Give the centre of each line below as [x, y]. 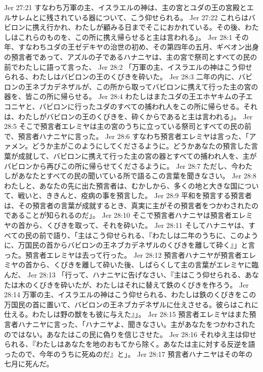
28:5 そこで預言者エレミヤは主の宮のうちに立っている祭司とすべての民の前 [128, 126]
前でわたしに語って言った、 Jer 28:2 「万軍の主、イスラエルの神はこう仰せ [128, 66]
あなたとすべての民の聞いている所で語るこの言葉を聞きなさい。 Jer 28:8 [137, 176]
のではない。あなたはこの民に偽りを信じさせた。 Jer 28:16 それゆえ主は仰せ [130, 334]
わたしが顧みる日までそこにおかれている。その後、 [160, 27]
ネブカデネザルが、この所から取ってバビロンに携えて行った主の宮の [145, 86]
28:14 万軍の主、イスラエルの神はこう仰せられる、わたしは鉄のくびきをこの [130, 294]
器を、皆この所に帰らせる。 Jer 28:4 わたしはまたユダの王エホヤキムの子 [125, 96]
